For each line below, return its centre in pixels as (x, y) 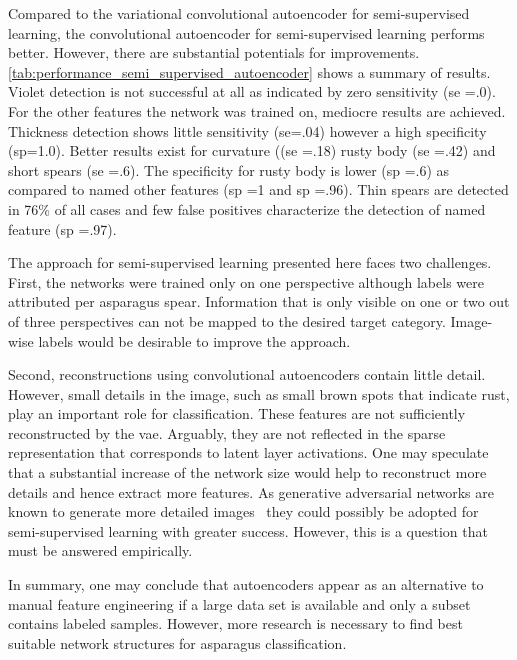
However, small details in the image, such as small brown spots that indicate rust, (259, 393)
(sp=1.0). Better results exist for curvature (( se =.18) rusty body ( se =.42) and (252, 150)
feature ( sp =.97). (62, 228)
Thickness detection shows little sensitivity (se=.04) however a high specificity (247, 130)
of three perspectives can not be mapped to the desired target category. (227, 320)
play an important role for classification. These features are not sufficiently (237, 413)
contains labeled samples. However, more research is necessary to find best (235, 623)
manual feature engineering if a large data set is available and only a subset (239, 603)
